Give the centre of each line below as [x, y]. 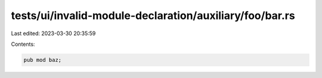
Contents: [23, 44]
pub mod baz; [43, 60]
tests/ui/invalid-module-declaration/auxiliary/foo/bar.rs [153, 15]
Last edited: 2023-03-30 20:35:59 [53, 33]
